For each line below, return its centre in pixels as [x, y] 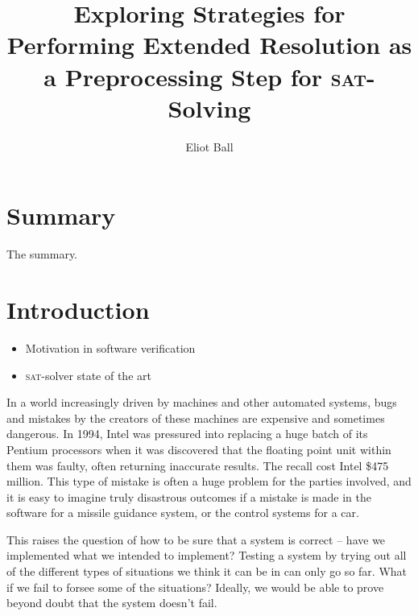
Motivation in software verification [110, 347]
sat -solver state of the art [88, 375]
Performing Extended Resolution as [209, 45]
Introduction [78, 309]
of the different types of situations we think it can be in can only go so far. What [207, 571]
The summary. [42, 254]
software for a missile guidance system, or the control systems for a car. [183, 513]
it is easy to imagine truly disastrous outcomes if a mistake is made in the [189, 496]
